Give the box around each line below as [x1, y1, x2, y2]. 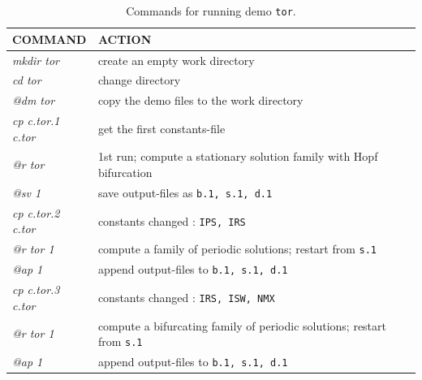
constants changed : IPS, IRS [97, 212, 246, 229]
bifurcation [97, 164, 153, 181]
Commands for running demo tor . [126, 2, 296, 19]
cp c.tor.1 [12, 112, 60, 129]
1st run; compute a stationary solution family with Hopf [97, 148, 378, 165]
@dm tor [12, 92, 55, 109]
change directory [97, 71, 181, 89]
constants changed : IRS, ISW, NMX [97, 288, 275, 305]
